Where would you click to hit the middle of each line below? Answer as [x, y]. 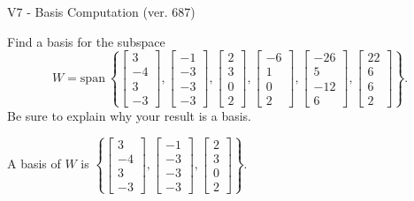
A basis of [34, 164]
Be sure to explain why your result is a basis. [130, 115]
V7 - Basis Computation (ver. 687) [101, 11]
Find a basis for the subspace [86, 41]
